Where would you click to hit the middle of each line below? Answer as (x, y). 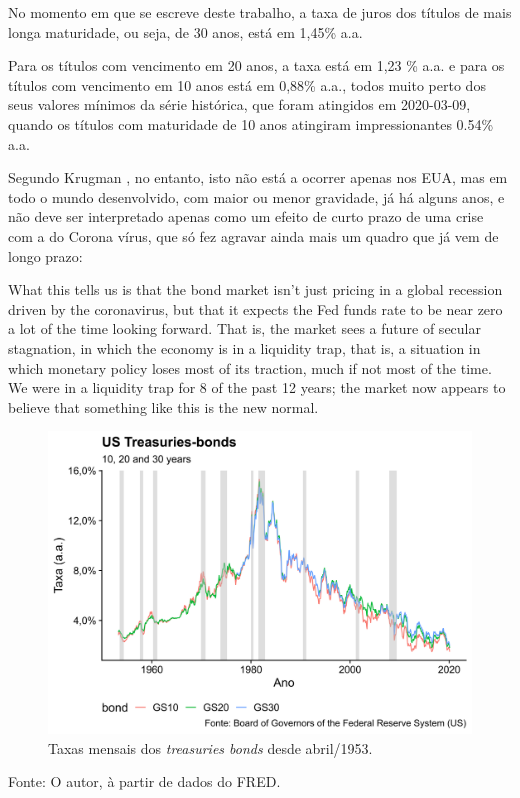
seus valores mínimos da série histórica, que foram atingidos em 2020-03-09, (239, 104)
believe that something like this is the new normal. (163, 406)
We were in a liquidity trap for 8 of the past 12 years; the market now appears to (257, 387)
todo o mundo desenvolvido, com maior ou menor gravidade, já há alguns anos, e (256, 196)
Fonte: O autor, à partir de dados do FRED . (144, 781)
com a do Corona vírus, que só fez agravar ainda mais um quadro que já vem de (253, 235)
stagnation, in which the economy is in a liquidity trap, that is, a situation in (244, 347)
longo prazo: (45, 255)
